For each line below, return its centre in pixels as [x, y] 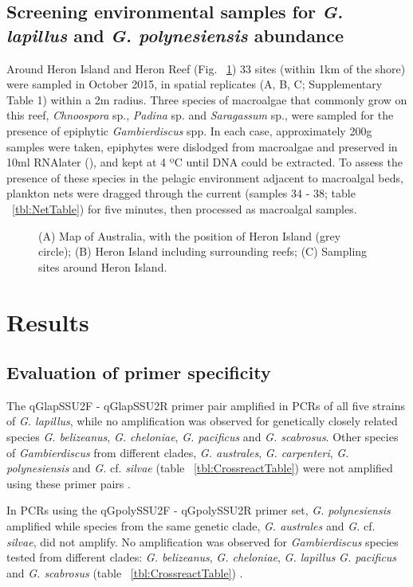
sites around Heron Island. [103, 266]
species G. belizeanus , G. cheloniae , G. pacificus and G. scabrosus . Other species [203, 437]
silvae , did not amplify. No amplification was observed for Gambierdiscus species [203, 541]
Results [48, 321]
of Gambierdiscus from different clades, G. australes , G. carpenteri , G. [178, 452]
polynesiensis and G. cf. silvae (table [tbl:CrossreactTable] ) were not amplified [200, 468]
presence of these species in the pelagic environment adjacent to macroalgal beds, [205, 177]
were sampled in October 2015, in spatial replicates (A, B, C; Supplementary [195, 84]
